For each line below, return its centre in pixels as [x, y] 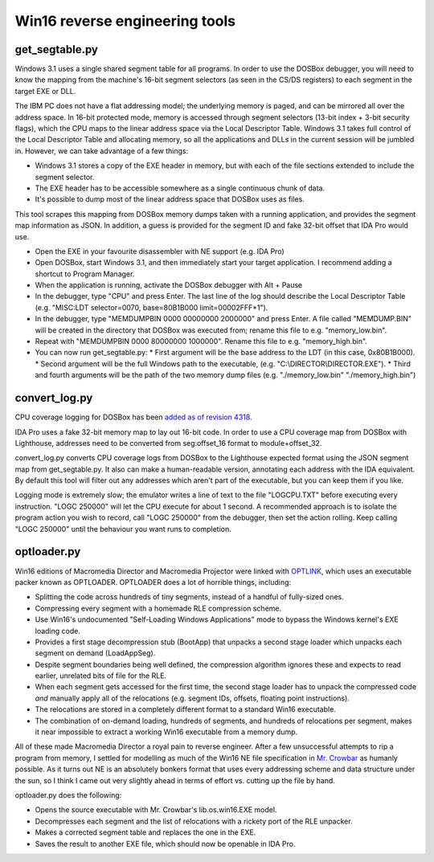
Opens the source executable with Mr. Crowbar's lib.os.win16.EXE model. [156, 810]
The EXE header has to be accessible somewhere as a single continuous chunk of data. [180, 188]
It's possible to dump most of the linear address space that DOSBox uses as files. [170, 199]
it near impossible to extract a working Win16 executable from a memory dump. [166, 732]
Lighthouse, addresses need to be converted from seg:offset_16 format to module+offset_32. [168, 443]
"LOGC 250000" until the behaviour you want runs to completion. [123, 529]
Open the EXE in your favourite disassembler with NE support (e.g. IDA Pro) [160, 251]
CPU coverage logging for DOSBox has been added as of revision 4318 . [133, 417]
